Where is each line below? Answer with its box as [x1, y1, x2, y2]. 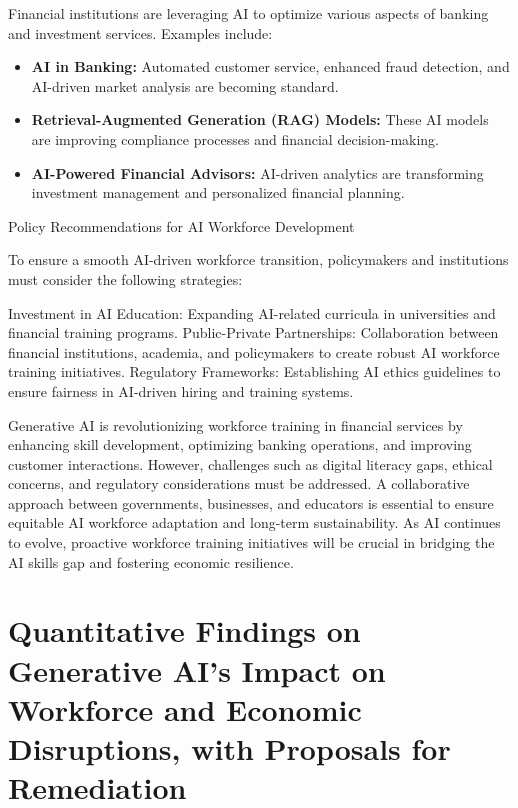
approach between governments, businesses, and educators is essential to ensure [8, 492, 494, 513]
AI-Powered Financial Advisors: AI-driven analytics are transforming [31, 162, 484, 183]
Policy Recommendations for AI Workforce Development [8, 215, 355, 236]
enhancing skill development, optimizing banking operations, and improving [8, 434, 472, 455]
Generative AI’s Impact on [8, 649, 386, 690]
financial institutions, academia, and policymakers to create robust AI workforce [8, 341, 500, 362]
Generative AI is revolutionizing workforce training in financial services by [8, 414, 463, 435]
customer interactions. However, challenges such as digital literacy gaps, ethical [8, 453, 493, 474]
